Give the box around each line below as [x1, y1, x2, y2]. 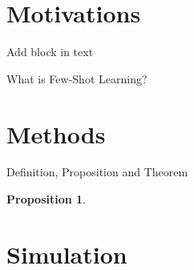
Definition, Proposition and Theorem [6, 163, 188, 180]
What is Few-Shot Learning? [6, 70, 148, 87]
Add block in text [6, 43, 94, 60]
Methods [6, 117, 106, 150]
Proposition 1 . [6, 191, 86, 208]
